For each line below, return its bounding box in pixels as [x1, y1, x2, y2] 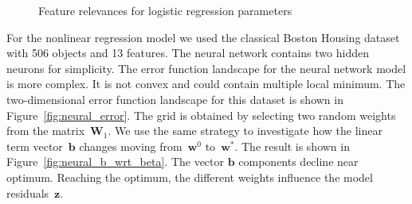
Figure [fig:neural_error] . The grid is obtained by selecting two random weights [6, 106, 396, 123]
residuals [6, 184, 49, 201]
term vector [6, 137, 63, 154]
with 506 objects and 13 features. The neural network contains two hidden [6, 44, 369, 61]
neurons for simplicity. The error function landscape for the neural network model [6, 60, 406, 76]
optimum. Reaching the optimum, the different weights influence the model [6, 168, 373, 185]
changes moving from [79, 137, 182, 154]
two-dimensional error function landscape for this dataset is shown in [6, 90, 343, 107]
